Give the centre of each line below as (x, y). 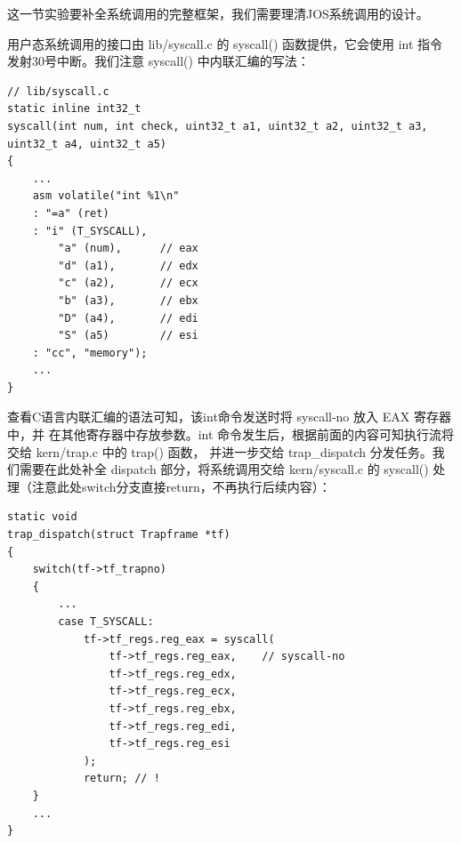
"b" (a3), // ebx (128, 300)
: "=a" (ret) (71, 213)
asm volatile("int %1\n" (106, 196)
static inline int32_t (74, 109)
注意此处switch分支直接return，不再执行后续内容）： (181, 486)
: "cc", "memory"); (90, 353)
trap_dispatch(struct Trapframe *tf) (119, 535)
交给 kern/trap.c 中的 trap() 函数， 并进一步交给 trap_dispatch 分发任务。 (220, 451)
